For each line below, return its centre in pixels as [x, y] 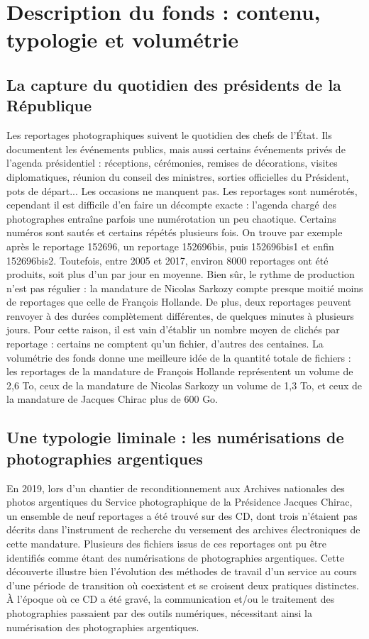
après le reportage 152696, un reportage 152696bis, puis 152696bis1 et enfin [170, 246]
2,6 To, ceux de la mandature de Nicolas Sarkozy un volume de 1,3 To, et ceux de [184, 385]
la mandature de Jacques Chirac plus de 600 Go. [112, 399]
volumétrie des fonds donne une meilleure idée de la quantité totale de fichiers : [179, 357]
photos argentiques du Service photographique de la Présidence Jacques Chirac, [180, 502]
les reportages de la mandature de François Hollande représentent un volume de [180, 371]
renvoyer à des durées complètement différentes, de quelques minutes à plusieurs [180, 315]
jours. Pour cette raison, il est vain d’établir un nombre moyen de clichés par [173, 329]
